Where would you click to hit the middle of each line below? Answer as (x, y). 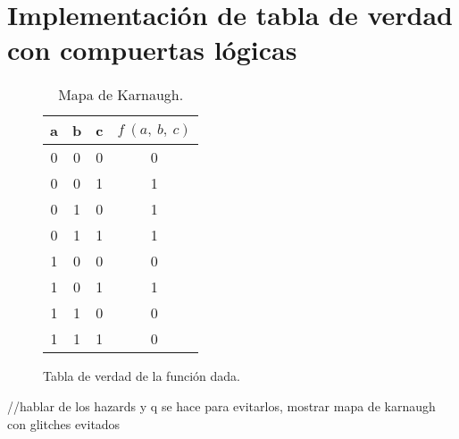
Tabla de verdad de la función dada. (142, 376)
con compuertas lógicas (152, 50)
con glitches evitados (64, 423)
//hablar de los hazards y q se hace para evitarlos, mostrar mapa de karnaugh (221, 405)
